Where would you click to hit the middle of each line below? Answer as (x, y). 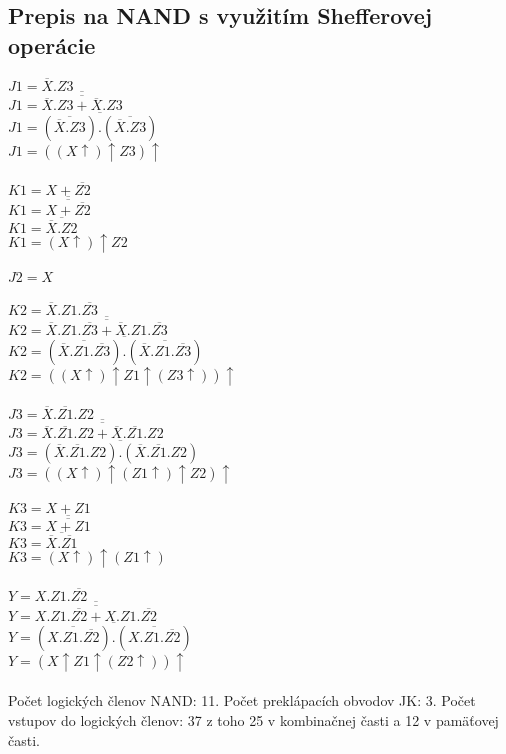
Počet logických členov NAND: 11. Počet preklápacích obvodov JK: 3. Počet (242, 700)
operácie (52, 44)
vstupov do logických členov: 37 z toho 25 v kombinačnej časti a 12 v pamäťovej (253, 719)
